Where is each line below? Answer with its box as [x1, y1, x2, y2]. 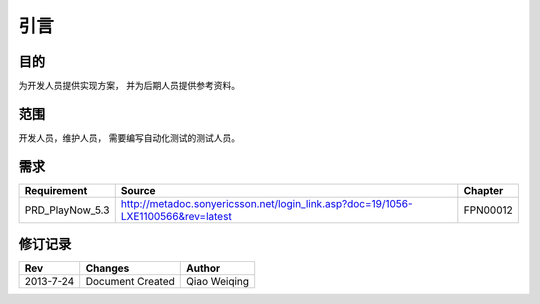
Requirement [24, 183, 88, 197]
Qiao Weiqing [186, 275, 250, 289]
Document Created [85, 275, 175, 289]
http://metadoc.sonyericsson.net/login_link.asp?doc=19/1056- [120, 196, 414, 210]
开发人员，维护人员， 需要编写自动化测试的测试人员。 [18, 131, 240, 144]
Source [120, 183, 156, 197]
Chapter [463, 183, 504, 197]
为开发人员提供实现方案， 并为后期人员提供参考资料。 [18, 80, 240, 92]
